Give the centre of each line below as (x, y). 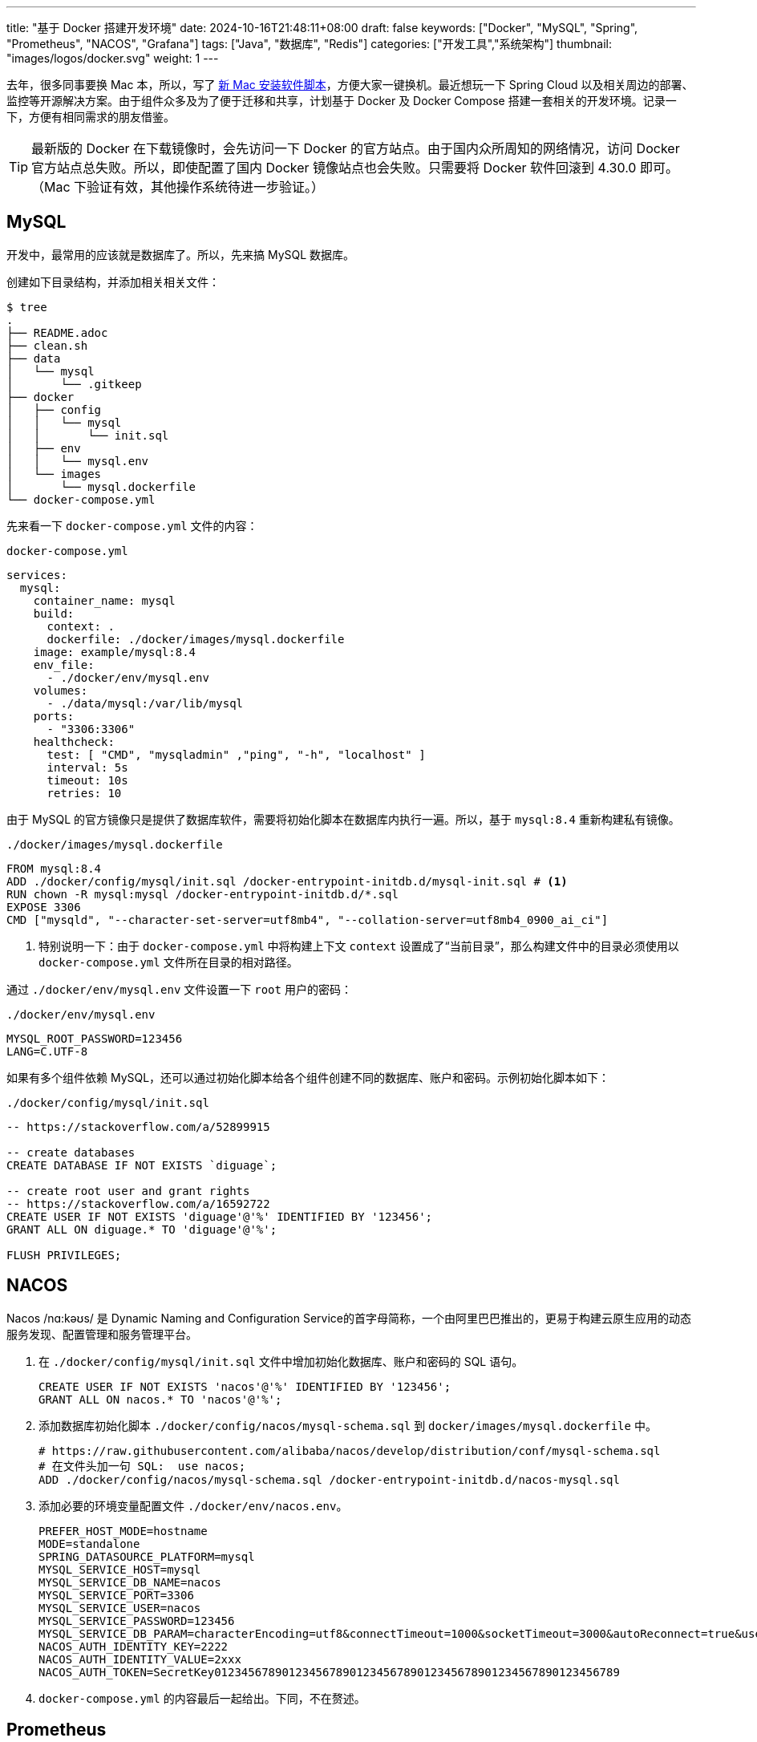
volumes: (61, 690)
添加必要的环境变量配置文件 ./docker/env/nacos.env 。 (193, 1505)
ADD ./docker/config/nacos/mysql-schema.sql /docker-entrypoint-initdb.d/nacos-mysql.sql (329, 1479)
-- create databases (71, 1152)
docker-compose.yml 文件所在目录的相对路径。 (168, 962)
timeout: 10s (87, 780)
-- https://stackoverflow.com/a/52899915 (138, 1126)
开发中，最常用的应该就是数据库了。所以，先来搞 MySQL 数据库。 (181, 254)
